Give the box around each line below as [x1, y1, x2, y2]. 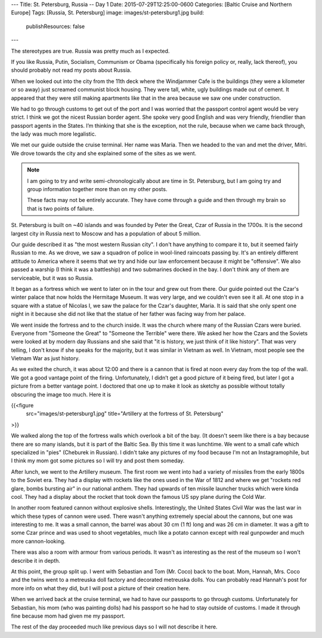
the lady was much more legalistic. [11, 130, 97, 137]
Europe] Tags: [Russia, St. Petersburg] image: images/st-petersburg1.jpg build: [11, 9, 205, 16]
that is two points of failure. [27, 205, 95, 212]
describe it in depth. [11, 557, 61, 564]
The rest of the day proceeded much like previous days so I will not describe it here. [11, 623, 218, 630]
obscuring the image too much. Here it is [11, 391, 112, 398]
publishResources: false [26, 23, 85, 30]
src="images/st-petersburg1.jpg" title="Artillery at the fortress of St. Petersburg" [26, 410, 224, 418]
